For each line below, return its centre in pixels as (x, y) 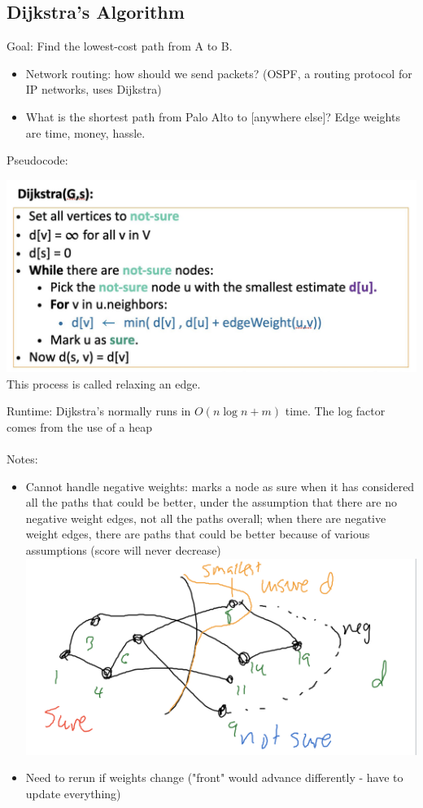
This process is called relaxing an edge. (104, 383)
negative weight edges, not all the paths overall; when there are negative (206, 518)
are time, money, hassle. (85, 132)
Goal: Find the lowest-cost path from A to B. (120, 46)
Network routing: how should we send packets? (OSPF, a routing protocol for (219, 73)
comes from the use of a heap (80, 426)
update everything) (73, 793)
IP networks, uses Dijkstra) (94, 89)
